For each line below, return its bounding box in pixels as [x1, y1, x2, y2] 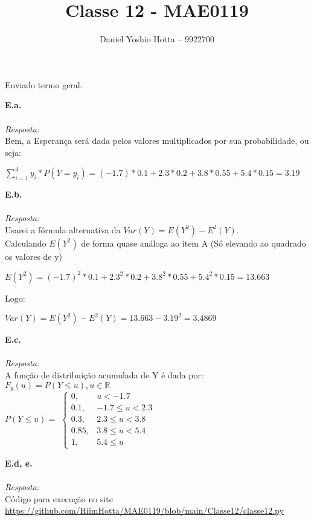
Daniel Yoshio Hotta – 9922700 [99, 33, 215, 45]
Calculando [5, 236, 46, 249]
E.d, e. [5, 456, 33, 469]
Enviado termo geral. [5, 78, 83, 91]
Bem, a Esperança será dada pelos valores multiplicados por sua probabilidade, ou [5, 134, 309, 147]
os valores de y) [5, 250, 63, 262]
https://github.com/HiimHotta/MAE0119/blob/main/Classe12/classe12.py [5, 504, 284, 517]
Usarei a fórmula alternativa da [5, 223, 121, 236]
